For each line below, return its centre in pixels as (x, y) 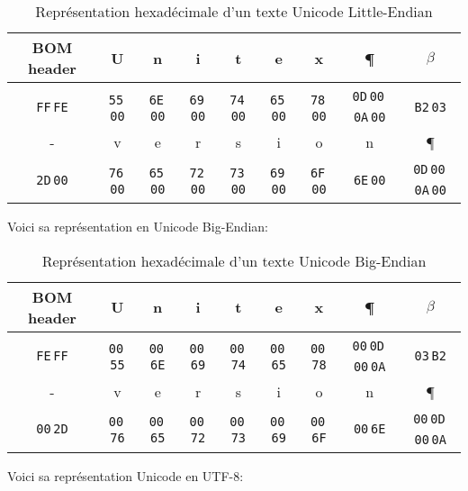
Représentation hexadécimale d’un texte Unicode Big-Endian (234, 260)
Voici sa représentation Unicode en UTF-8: (126, 475)
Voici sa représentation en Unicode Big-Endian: (138, 226)
